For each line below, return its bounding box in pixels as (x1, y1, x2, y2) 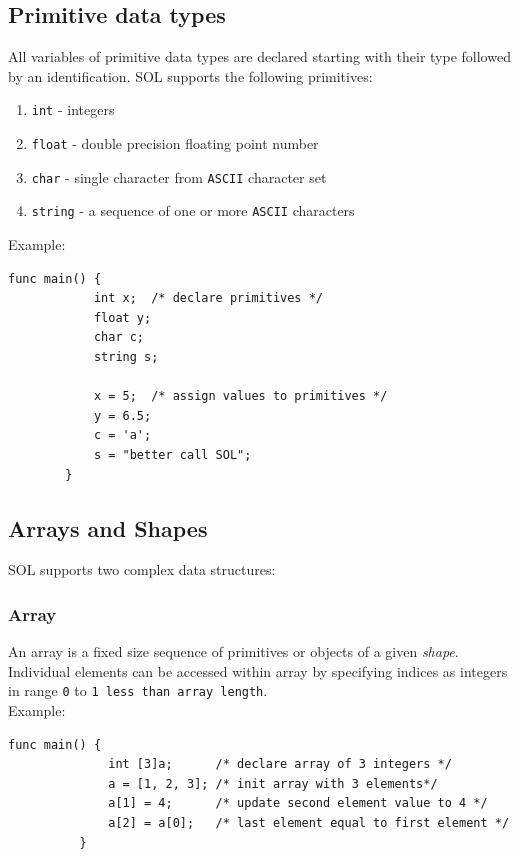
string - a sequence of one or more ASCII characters (31, 200, 355, 221)
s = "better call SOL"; (93, 447, 252, 462)
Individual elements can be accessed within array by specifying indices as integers (8, 660, 508, 681)
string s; (93, 349, 159, 364)
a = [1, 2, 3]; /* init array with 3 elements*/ (108, 776, 438, 791)
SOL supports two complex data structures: (8, 559, 276, 580)
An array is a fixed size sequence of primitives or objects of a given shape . (8, 641, 459, 662)
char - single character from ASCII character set (31, 166, 327, 187)
